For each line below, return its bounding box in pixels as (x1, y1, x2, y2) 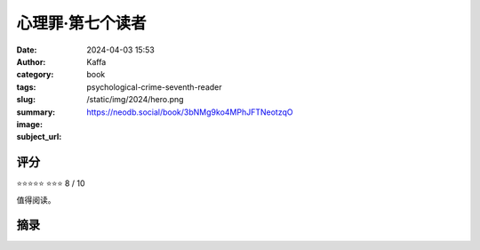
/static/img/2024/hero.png (86, 94, 184, 105)
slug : (16, 94, 36, 105)
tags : (16, 81, 36, 93)
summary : (16, 107, 56, 117)
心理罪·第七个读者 (16, 13, 147, 33)
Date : (16, 44, 37, 55)
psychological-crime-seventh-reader (86, 81, 222, 93)
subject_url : (16, 132, 62, 142)
